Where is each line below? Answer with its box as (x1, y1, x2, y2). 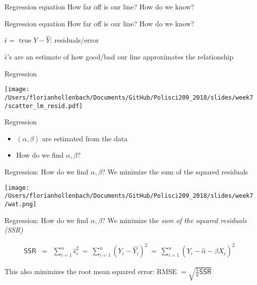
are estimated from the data (42, 133, 128, 143)
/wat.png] (4, 200, 37, 208)
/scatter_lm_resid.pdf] (4, 102, 83, 110)
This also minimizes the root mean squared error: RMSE (4, 266, 177, 277)
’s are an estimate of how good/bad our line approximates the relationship (7, 52, 234, 61)
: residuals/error (50, 35, 99, 45)
